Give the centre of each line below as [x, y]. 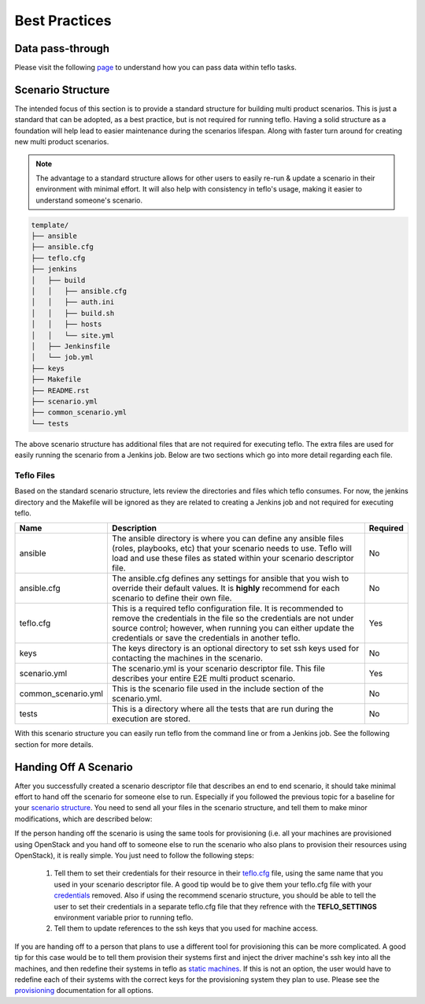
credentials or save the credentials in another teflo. [206, 638]
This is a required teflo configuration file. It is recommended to [227, 608]
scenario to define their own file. [172, 598]
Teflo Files [35, 475]
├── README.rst [60, 390]
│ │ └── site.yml [73, 335]
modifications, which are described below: [83, 819]
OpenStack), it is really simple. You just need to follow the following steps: [135, 856]
